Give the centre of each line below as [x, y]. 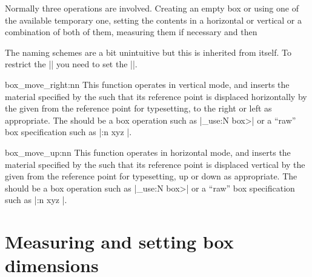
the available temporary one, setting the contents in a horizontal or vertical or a [153, 20]
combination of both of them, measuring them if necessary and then [131, 32]
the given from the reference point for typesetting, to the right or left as [138, 108]
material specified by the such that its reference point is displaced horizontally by [156, 96]
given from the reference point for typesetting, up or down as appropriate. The [151, 176]
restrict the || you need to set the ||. [71, 64]
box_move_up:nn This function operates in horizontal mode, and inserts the [148, 152]
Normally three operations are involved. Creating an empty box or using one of [152, 8]
